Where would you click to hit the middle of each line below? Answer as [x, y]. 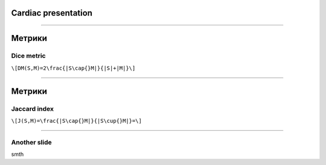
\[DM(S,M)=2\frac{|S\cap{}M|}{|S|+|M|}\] [73, 68]
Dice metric [28, 56]
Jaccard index [33, 108]
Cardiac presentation [52, 13]
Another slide [32, 142]
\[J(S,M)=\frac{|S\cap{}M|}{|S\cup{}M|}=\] [76, 121]
